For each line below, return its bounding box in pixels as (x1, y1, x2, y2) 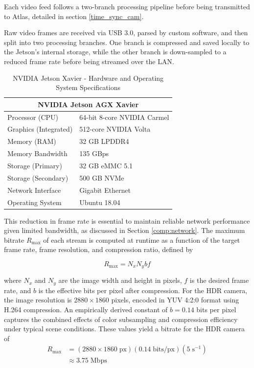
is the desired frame (189, 275, 249, 285)
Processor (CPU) (7, 112, 59, 122)
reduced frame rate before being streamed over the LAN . (4, 56, 174, 66)
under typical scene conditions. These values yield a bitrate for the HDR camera (4, 323, 245, 334)
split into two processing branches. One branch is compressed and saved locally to (4, 37, 250, 47)
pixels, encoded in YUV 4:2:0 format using (111, 295, 239, 305)
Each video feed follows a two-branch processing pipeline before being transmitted (4, 1, 250, 11)
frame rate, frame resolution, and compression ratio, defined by (4, 244, 193, 254)
